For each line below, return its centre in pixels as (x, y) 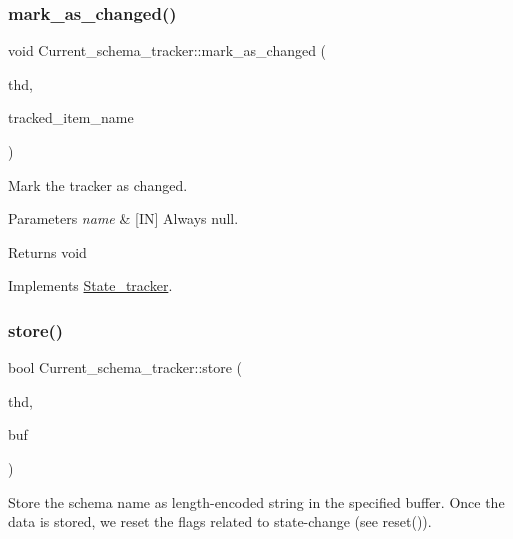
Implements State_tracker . (90, 285)
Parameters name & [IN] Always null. (123, 218)
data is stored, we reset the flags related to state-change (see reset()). (220, 521)
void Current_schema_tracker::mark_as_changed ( (167, 50)
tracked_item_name (71, 117)
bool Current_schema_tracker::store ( (125, 367)
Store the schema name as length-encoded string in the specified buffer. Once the (256, 501)
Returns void (47, 251)
